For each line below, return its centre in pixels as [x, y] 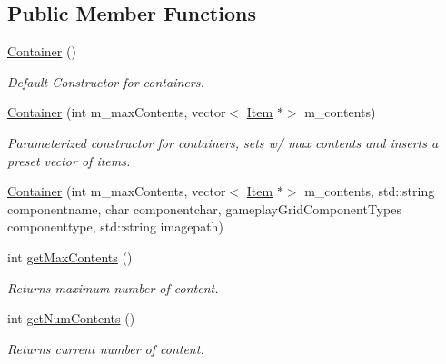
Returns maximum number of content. [113, 287]
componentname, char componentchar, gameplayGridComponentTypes [204, 208]
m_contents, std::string [370, 191]
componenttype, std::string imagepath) [115, 226]
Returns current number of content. [106, 348]
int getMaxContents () [70, 256]
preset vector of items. [69, 160]
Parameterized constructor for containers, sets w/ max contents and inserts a [223, 142]
